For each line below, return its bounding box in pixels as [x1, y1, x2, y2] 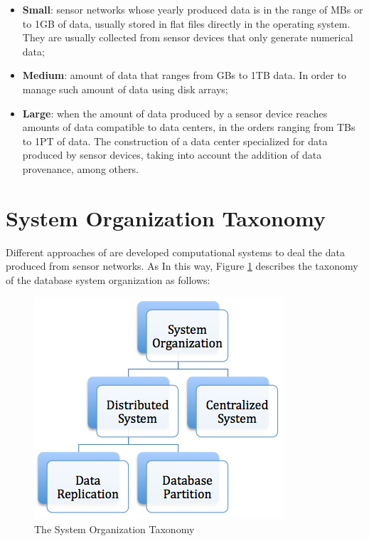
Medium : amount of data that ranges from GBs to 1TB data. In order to [22, 68, 346, 83]
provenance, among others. [22, 161, 139, 176]
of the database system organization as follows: [6, 272, 210, 287]
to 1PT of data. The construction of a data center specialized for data [22, 133, 328, 148]
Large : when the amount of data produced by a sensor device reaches [22, 105, 328, 120]
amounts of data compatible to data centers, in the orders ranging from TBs [22, 120, 355, 135]
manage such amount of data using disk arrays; [22, 81, 228, 96]
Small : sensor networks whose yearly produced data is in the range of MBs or [22, 2, 363, 16]
